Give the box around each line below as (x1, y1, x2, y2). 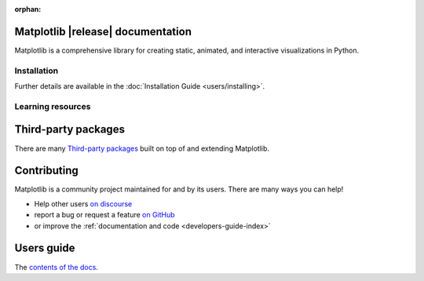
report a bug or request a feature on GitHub (34, 210, 176, 220)
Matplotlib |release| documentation (14, 24, 192, 38)
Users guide (14, 242, 75, 255)
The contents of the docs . (14, 262, 98, 272)
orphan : (14, 5, 42, 13)
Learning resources (14, 100, 91, 111)
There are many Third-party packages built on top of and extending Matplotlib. (14, 144, 270, 153)
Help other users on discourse (34, 199, 133, 208)
